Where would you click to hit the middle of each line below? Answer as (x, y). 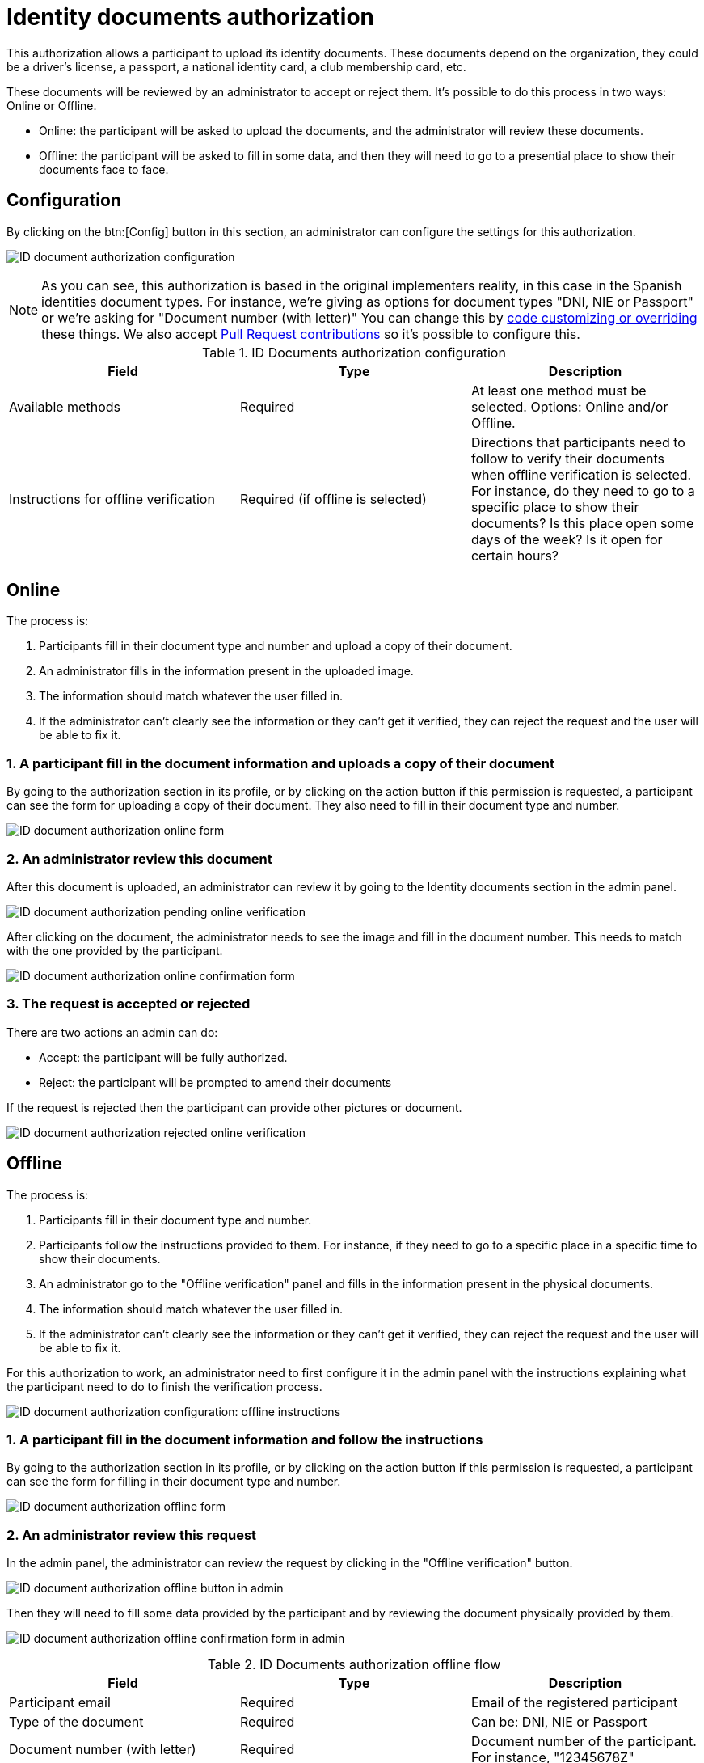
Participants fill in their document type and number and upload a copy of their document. (276, 646)
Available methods (65, 406)
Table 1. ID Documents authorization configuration (354, 352)
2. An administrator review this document (139, 858)
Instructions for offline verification (112, 499)
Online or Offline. (52, 105)
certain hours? (514, 555)
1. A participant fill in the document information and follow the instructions (245, 1439)
